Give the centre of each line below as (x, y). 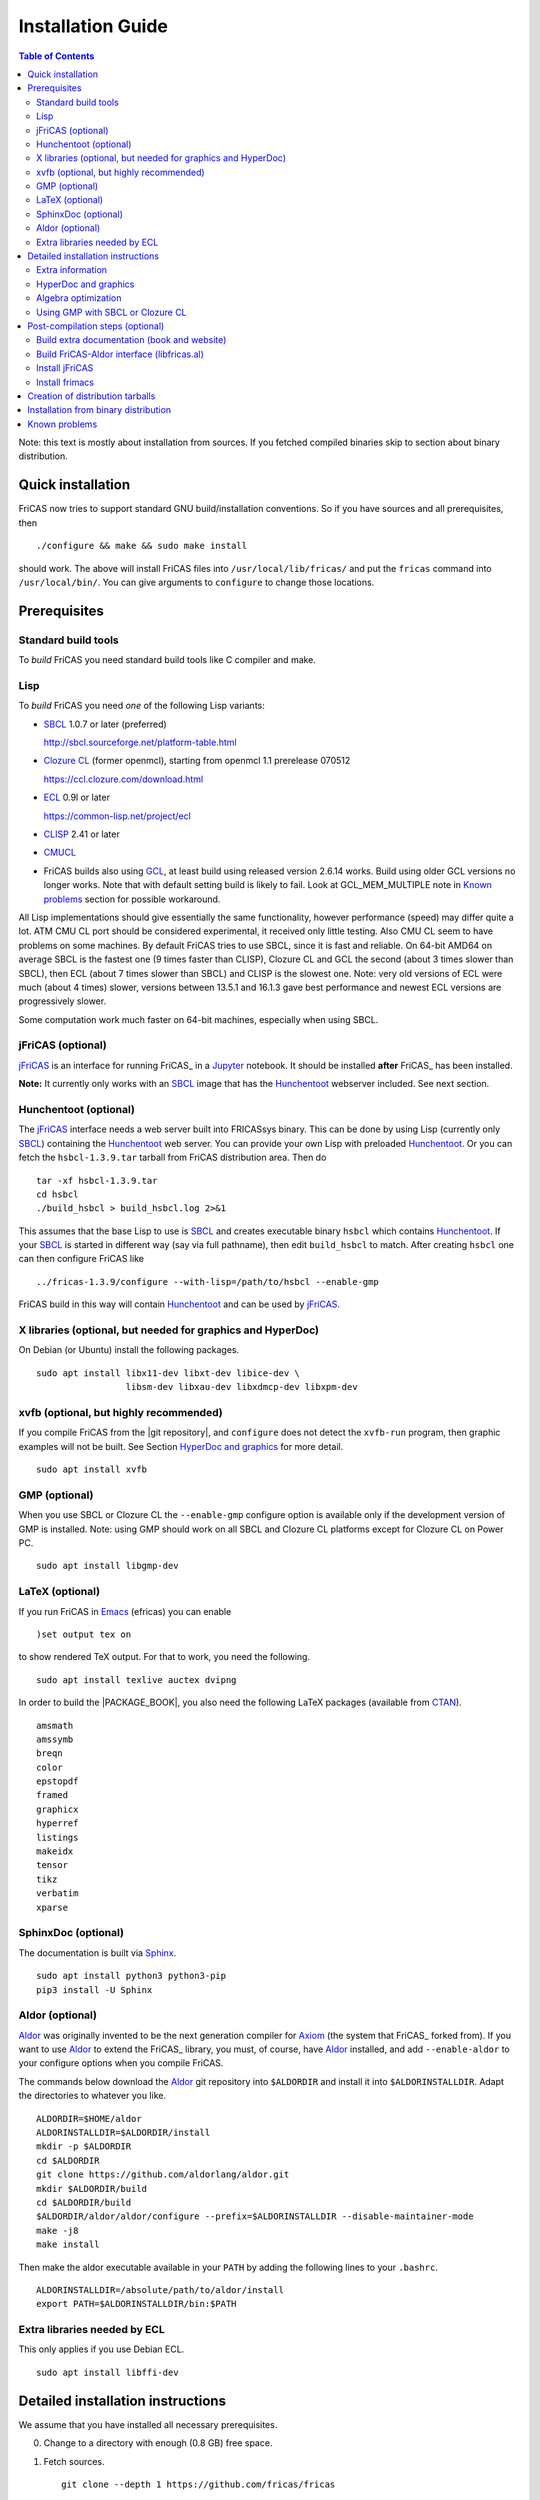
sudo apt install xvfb (92, 1469)
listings (57, 1837)
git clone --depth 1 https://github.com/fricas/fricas (198, 2484)
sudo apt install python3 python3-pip (131, 1976)
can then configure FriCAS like (81, 1259)
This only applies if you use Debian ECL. (101, 2349)
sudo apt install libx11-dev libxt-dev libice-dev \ (168, 1373)
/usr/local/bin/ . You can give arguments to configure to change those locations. (196, 582)
